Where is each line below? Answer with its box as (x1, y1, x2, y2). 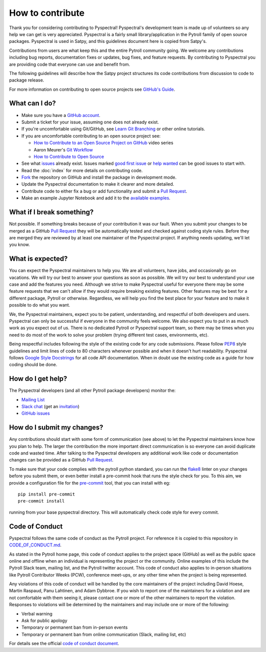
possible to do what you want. (9, 302, 70, 308)
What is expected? (9, 255, 68, 263)
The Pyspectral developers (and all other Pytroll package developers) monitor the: (9, 387, 176, 393)
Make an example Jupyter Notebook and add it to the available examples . (21, 195, 171, 201)
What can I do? (9, 99, 56, 108)
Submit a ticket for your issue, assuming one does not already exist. (21, 119, 159, 125)
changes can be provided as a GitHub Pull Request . (9, 457, 114, 463)
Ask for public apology (21, 617, 67, 624)
